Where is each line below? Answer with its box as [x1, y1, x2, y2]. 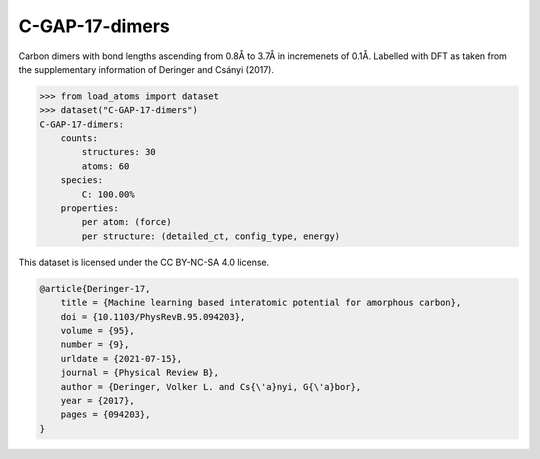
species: [60, 175, 104, 186]
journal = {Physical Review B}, [60, 367, 220, 379]
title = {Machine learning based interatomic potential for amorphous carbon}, [60, 297, 462, 309]
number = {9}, [60, 339, 130, 350]
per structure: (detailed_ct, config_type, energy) [81, 230, 341, 242]
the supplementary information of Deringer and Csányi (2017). [18, 63, 275, 75]
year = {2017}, [60, 395, 135, 406]
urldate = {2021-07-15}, [60, 353, 183, 364]
